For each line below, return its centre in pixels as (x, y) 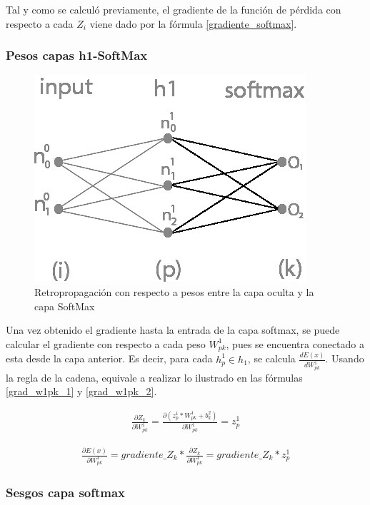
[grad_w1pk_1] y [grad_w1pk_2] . (81, 391)
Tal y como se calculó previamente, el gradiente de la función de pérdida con (174, 9)
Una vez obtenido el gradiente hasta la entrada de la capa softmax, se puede (173, 330)
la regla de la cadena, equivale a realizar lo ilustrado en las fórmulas (154, 377)
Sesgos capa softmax (66, 493)
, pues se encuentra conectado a (295, 343)
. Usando (345, 358)
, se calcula (271, 358)
